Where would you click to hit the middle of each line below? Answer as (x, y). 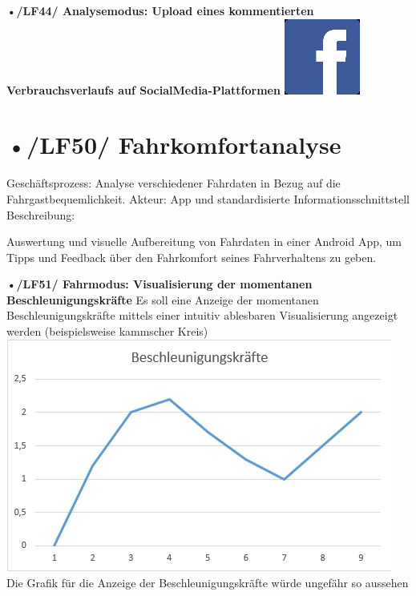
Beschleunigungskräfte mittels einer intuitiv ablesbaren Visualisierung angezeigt (202, 315)
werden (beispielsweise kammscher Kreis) (107, 331)
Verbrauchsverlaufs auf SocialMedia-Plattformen (143, 89)
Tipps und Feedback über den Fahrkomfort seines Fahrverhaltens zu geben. (192, 257)
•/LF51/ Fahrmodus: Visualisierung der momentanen (160, 284)
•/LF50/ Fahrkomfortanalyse (174, 145)
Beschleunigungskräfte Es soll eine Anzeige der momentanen (163, 299)
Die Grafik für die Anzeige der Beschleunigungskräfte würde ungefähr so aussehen (208, 583)
